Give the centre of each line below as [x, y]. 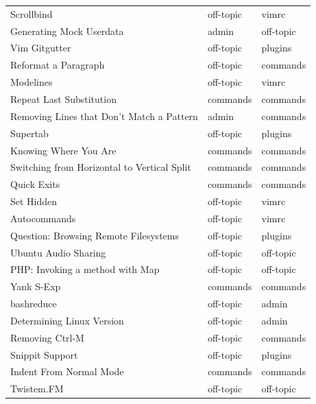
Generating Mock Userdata [67, 31]
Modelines [32, 82]
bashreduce [34, 304]
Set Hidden [34, 201]
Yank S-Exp [36, 286]
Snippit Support [44, 354]
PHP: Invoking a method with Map [85, 269]
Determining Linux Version [67, 320]
